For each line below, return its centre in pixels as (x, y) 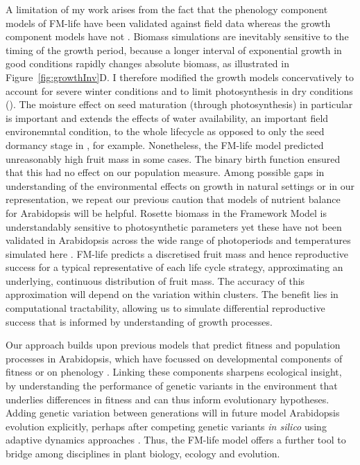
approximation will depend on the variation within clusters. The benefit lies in (172, 294)
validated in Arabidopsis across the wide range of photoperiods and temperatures (178, 240)
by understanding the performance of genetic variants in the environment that (172, 386)
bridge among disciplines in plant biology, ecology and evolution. (143, 453)
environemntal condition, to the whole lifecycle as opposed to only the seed (165, 131)
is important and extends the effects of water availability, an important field (167, 117)
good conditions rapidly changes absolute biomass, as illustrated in (147, 63)
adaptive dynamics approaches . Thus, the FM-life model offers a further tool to (176, 440)
